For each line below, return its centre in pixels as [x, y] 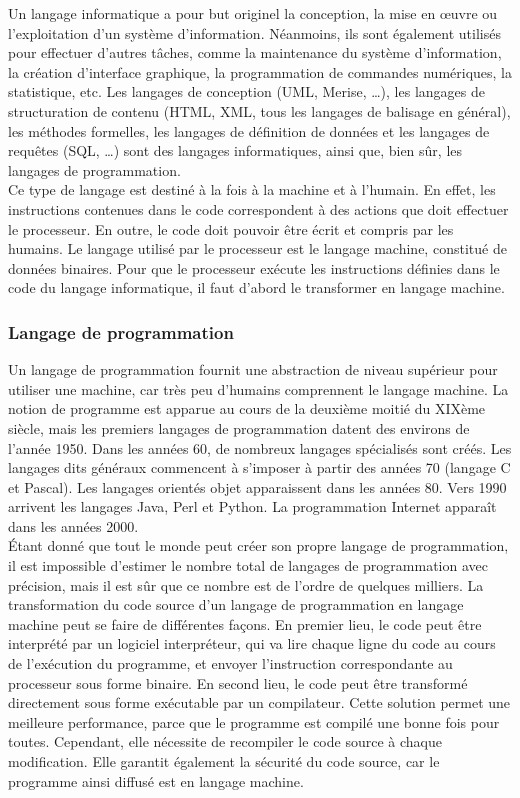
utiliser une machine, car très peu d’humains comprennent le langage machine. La [258, 388]
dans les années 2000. [73, 525]
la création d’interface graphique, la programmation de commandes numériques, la [260, 71]
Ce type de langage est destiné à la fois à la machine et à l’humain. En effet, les [252, 189]
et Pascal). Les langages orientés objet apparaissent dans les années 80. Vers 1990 [257, 486]
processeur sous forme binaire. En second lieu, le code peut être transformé [238, 682]
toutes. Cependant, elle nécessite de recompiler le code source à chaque [225, 741]
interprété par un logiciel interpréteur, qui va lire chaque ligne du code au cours [252, 643]
